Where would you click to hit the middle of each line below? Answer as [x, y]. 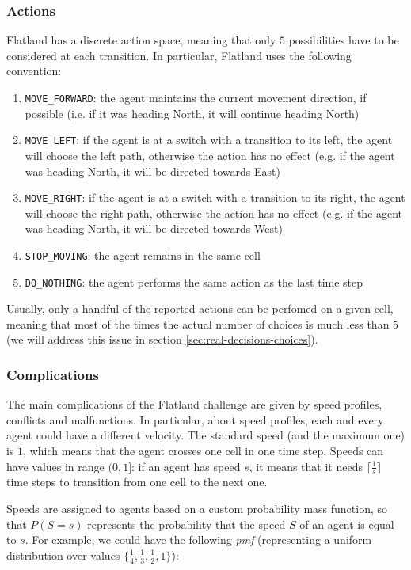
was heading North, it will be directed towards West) [154, 228]
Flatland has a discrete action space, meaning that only [141, 40]
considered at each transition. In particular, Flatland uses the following [179, 55]
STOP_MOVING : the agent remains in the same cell [143, 255]
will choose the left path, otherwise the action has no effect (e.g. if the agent [210, 155]
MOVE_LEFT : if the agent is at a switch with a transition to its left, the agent [209, 140]
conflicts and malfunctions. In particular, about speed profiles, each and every [195, 419]
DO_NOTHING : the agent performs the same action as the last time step [194, 281]
